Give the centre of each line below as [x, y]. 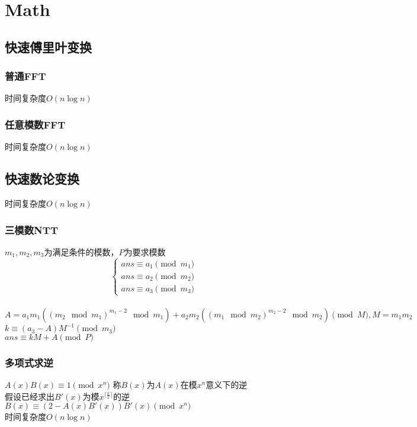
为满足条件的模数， [81, 251]
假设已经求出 [30, 396]
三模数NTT [31, 229]
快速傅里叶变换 [48, 46]
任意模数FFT [35, 124]
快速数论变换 [42, 179]
